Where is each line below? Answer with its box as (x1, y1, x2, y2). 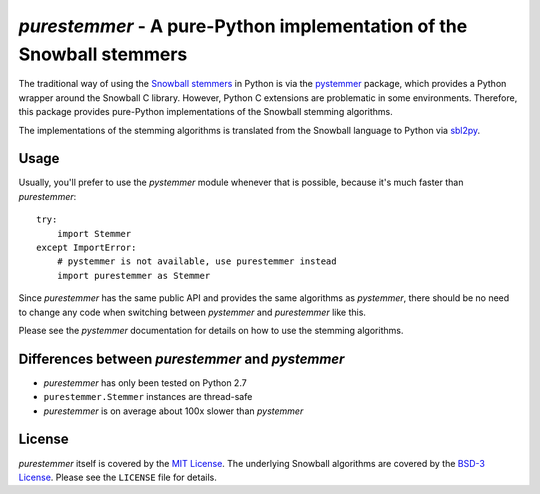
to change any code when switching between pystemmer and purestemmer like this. (18, 306, 367, 318)
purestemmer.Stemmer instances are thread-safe (43, 391, 253, 403)
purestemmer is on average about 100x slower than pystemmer (43, 405, 304, 417)
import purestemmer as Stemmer (56, 270, 211, 281)
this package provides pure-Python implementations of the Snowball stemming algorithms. (18, 106, 394, 118)
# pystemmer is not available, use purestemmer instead (56, 256, 337, 267)
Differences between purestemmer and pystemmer (18, 350, 345, 367)
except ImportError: (36, 241, 137, 253)
